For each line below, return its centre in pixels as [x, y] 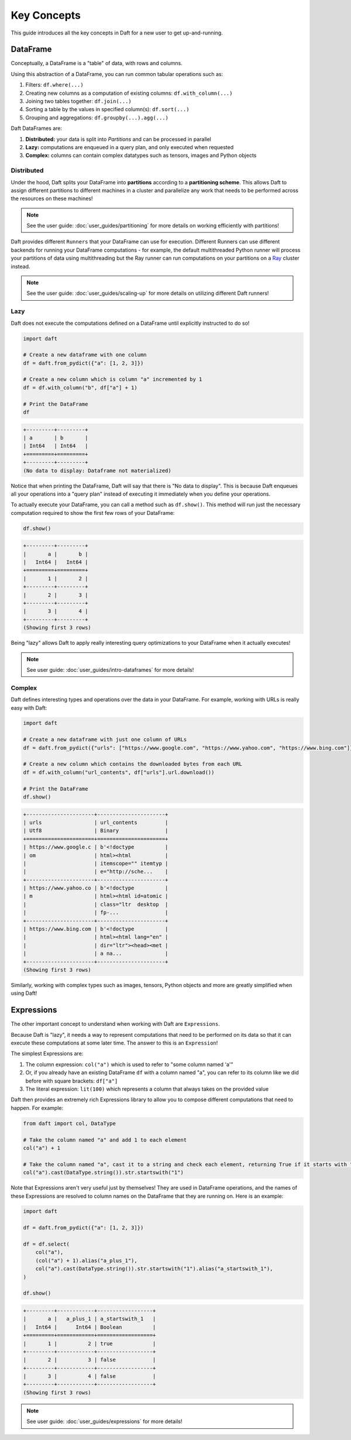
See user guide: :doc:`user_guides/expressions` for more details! [104, 1421]
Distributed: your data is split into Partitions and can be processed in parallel [118, 139]
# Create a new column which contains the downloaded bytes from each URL [133, 764]
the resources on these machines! [52, 198]
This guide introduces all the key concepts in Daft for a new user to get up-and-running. [117, 33]
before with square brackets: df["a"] [72, 1081]
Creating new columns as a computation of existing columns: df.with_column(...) [129, 93]
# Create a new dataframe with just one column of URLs [105, 740]
